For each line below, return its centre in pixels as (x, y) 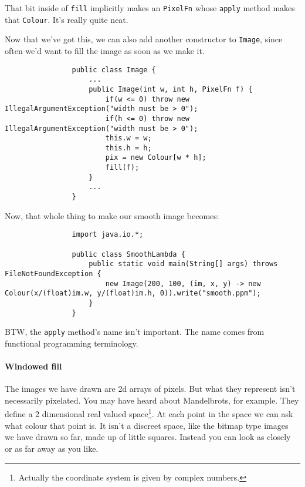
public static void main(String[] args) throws (183, 264)
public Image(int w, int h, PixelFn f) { (171, 89)
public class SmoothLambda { (128, 254)
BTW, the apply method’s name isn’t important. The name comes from (135, 332)
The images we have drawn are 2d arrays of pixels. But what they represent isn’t (150, 389)
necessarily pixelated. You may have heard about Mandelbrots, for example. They (152, 400)
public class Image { (114, 70)
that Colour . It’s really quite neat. (67, 19)
